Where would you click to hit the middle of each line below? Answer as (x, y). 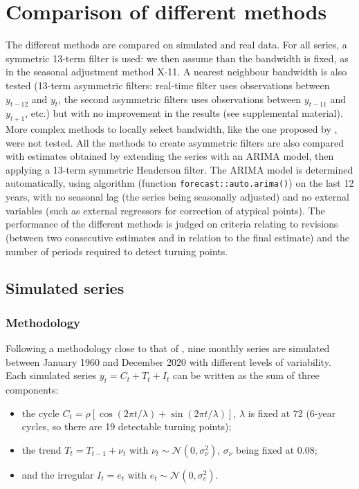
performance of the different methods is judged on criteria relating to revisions (172, 224)
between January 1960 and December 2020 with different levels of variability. (168, 361)
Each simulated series (51, 375)
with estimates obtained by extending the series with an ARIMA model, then (170, 156)
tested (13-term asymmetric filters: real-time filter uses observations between (168, 85)
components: (32, 390)
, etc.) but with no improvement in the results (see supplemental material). (184, 113)
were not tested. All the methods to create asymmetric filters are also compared (175, 142)
